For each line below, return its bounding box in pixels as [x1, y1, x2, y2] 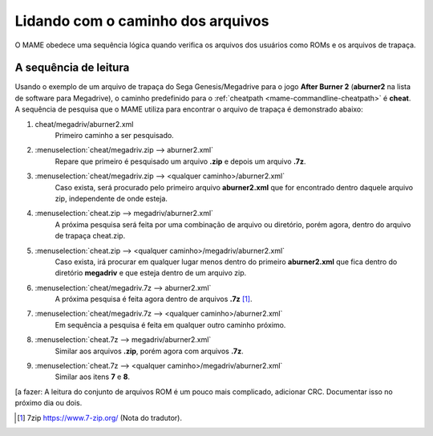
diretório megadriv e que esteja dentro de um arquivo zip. [55, 268, 247, 278]
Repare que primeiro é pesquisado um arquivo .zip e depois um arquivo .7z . [55, 157, 306, 166]
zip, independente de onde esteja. [55, 194, 168, 203]
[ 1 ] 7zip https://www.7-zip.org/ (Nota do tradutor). [17, 413, 182, 422]
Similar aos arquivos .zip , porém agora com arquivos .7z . [55, 346, 244, 356]
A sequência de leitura [14, 61, 130, 75]
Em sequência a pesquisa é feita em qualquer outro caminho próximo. [55, 320, 286, 329]
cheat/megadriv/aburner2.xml [34, 119, 134, 128]
